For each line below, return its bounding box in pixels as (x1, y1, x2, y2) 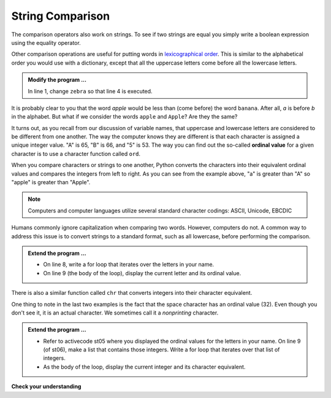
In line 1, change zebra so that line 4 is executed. (28, 87, 153, 95)
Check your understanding (11, 383, 82, 390)
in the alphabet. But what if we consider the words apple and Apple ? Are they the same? (11, 113, 238, 120)
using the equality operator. (11, 39, 81, 46)
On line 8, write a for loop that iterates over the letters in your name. (43, 261, 215, 268)
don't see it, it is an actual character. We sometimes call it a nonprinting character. (11, 309, 219, 316)
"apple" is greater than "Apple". (11, 179, 91, 186)
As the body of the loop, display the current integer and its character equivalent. (43, 363, 246, 370)
